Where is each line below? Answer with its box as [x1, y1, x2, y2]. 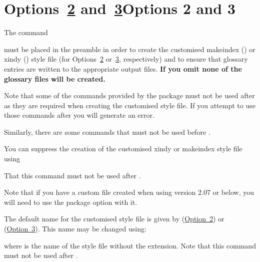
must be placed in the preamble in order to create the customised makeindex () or [4, 44, 255, 54]
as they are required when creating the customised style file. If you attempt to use [4, 100, 255, 110]
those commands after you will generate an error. [4, 110, 154, 120]
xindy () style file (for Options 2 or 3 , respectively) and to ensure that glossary [4, 54, 248, 64]
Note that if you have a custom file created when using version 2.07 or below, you [4, 187, 254, 197]
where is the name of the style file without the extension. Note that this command [4, 240, 256, 250]
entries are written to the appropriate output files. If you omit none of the [4, 63, 242, 74]
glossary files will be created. [4, 73, 105, 84]
